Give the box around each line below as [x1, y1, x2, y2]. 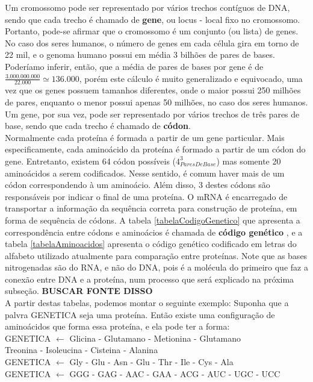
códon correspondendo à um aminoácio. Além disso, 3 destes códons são [5, 178, 270, 191]
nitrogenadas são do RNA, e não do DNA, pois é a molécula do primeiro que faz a [5, 261, 308, 274]
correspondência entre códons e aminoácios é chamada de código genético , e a [5, 225, 303, 238]
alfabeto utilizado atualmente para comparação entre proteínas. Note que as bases [5, 249, 308, 261]
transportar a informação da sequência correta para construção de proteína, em [5, 202, 297, 214]
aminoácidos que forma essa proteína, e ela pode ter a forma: [5, 320, 230, 333]
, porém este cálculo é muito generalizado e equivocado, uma [79, 72, 303, 84]
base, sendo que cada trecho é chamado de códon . [5, 119, 191, 132]
